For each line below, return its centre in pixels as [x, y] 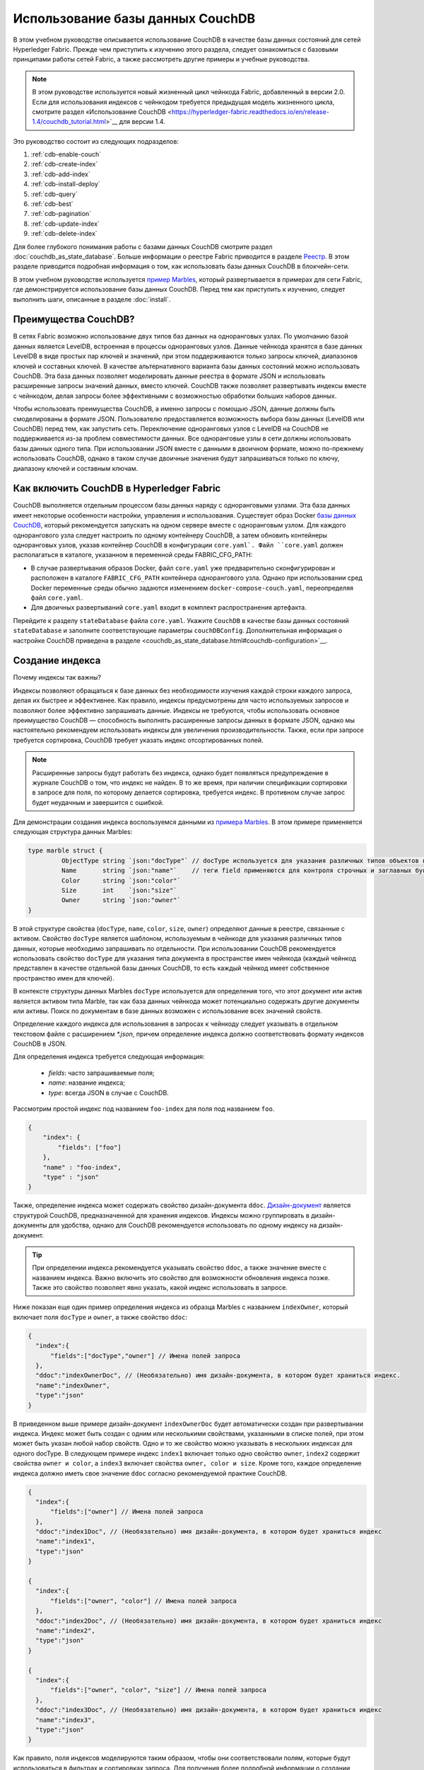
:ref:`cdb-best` [52, 204]
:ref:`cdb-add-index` [61, 174]
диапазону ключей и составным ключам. [75, 468]
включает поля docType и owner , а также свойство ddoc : [100, 1317]
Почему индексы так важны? [57, 678]
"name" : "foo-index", [82, 1167]
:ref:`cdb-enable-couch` [66, 154]
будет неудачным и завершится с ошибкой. [98, 802]
